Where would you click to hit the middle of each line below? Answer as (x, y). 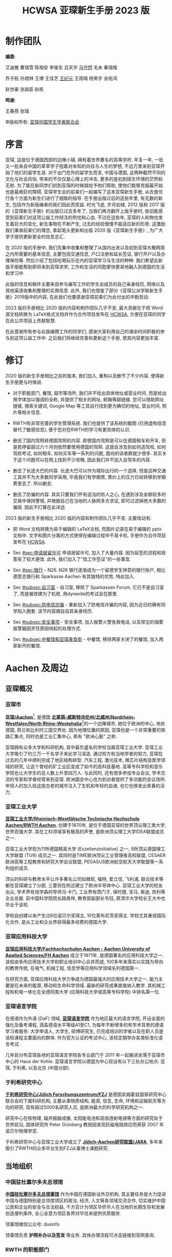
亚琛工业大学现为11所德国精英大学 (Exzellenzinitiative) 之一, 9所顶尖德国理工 (85, 849)
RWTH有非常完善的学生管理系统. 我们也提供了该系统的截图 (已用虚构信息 (90, 423)
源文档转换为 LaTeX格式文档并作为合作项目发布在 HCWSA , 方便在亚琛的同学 (86, 314)
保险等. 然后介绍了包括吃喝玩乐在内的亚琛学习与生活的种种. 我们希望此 (84, 260)
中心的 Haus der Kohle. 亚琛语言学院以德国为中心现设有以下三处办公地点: (82, 1061)
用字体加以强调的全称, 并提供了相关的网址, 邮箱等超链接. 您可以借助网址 (88, 399)
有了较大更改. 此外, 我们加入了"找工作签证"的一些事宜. (74, 559)
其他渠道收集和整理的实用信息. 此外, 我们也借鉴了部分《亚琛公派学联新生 (82, 290)
